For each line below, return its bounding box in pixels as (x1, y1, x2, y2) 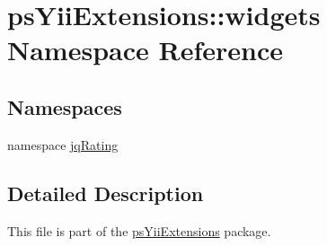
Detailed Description (7, 179, 204, 206)
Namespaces (7, 92, 122, 120)
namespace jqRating (7, 135, 119, 154)
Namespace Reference (7, 31, 283, 68)
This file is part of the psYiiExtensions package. (7, 221, 271, 240)
